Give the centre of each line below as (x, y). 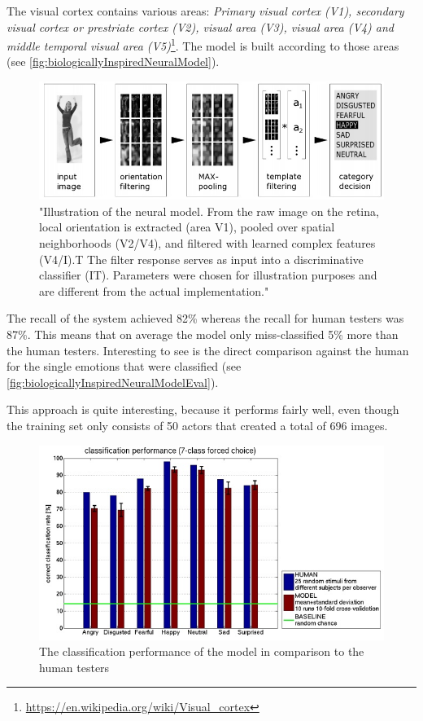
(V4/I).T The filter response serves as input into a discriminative (201, 259)
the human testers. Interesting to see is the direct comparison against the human (208, 350)
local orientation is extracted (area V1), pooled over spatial (187, 227)
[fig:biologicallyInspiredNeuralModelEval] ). (113, 382)
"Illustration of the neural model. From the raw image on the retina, (209, 211)
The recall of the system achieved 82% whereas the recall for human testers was (205, 318)
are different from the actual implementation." (154, 290)
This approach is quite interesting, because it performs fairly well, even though (203, 409)
